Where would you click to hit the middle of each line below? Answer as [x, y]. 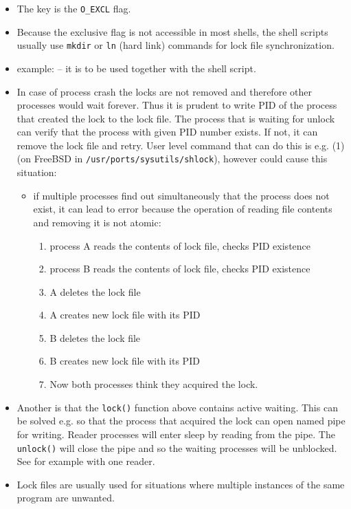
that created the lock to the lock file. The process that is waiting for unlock [176, 118]
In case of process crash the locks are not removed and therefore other [164, 91]
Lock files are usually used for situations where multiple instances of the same [181, 484]
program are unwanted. [66, 498]
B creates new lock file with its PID [125, 361]
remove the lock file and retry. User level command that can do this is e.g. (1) [181, 145]
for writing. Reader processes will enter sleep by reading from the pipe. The [176, 434]
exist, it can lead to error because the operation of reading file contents [183, 209]
